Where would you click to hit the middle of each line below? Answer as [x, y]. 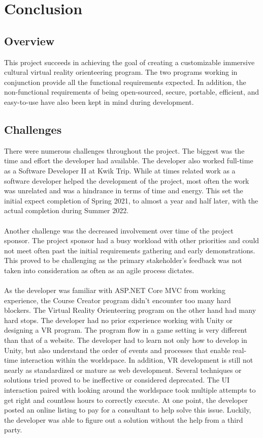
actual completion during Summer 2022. [67, 210]
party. [13, 430]
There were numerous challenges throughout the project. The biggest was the [124, 150]
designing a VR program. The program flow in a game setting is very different [126, 330]
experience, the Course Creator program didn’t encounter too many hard [118, 300]
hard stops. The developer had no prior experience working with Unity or [119, 320]
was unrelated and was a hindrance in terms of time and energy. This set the [124, 191]
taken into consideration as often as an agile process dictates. [99, 270]
